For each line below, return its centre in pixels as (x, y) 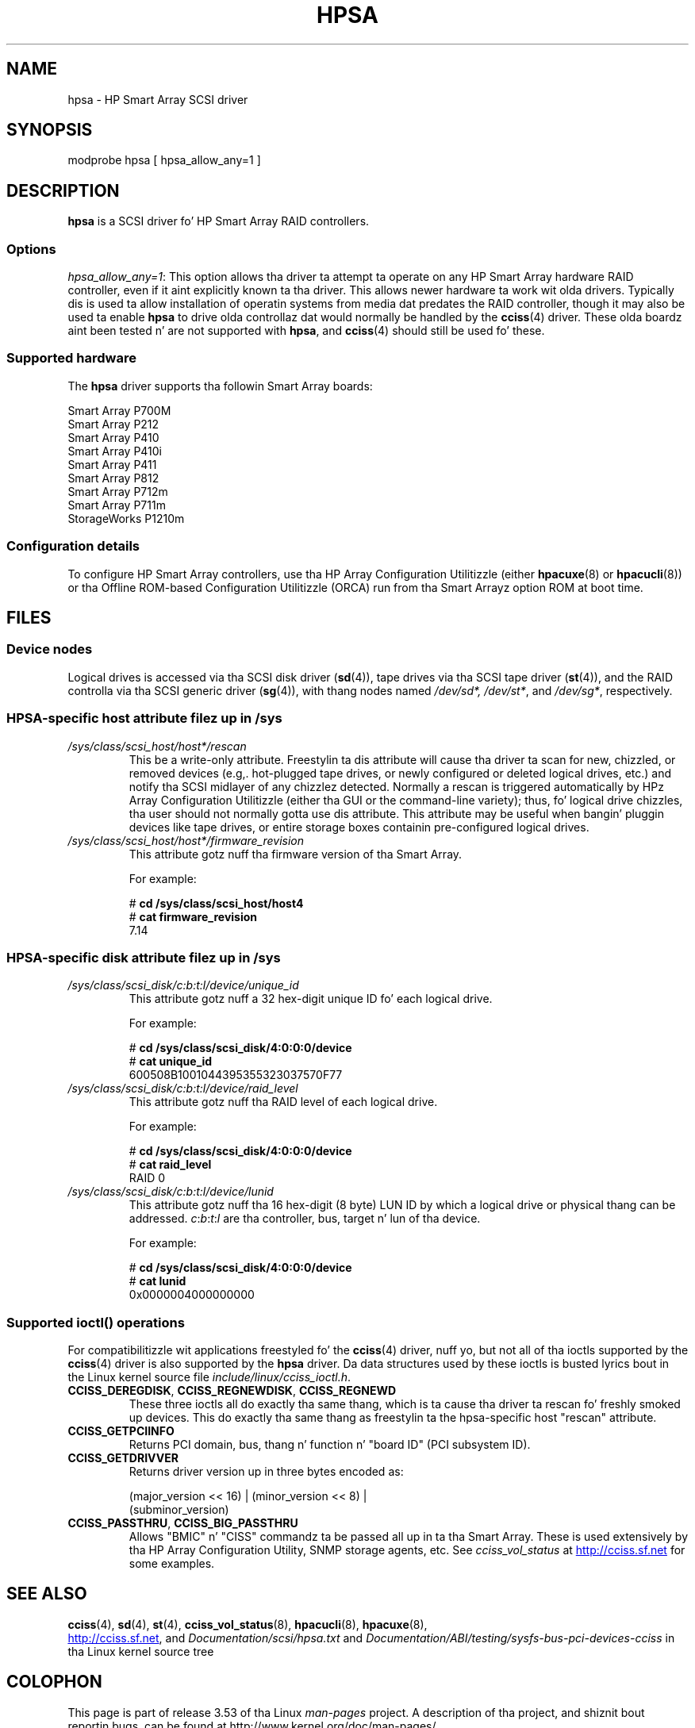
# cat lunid (157, 1281)
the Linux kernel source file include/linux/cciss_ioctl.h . (209, 1377)
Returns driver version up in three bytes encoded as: (266, 1471)
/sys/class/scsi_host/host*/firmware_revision (186, 840)
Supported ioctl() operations (96, 1322)
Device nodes (50, 649)
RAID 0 (147, 1178)
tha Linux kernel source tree (141, 1651)
